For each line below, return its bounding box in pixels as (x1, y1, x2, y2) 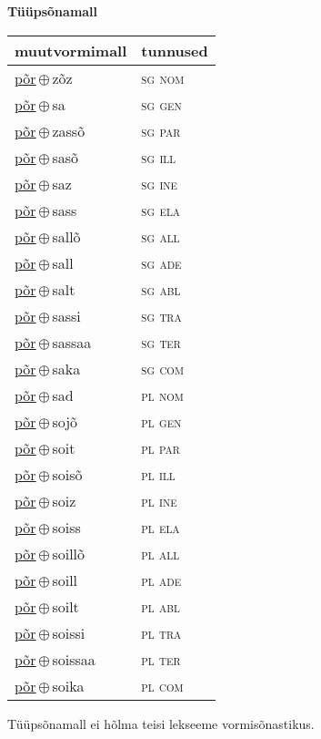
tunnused (141, 39, 208, 61)
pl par (141, 436, 180, 458)
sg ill (141, 146, 176, 168)
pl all (141, 542, 180, 564)
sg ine (141, 172, 178, 194)
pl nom (141, 384, 184, 405)
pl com (141, 674, 184, 696)
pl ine (141, 489, 177, 511)
